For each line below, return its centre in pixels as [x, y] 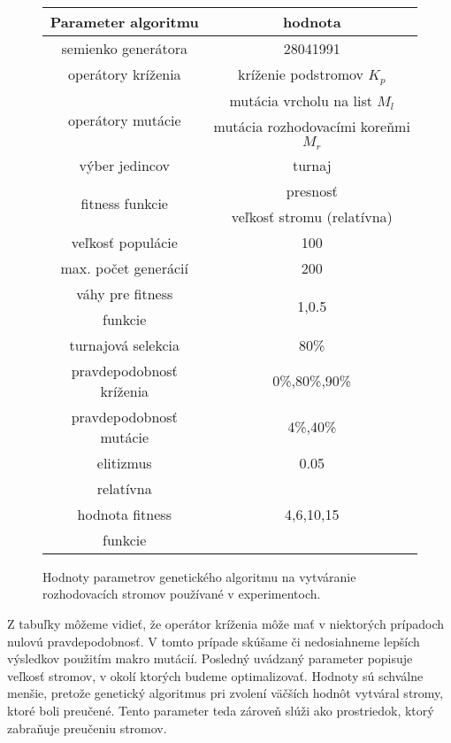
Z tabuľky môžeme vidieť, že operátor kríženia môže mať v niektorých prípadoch [226, 624]
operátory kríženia [124, 74]
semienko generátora [124, 48]
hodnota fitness [124, 514]
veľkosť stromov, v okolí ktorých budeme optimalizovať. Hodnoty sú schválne [215, 675]
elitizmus [124, 462]
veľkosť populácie [124, 242]
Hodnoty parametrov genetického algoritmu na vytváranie [199, 576]
